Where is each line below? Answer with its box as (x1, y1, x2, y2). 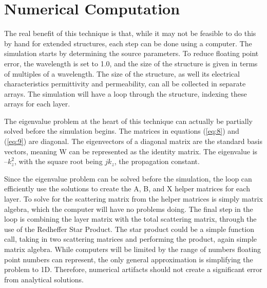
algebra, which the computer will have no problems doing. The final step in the (4, 203, 253, 214)
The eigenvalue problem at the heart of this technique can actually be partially (4, 115, 253, 126)
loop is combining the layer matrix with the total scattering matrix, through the (4, 213, 257, 224)
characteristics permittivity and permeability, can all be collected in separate (4, 78, 246, 89)
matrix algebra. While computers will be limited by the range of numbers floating (4, 244, 261, 254)
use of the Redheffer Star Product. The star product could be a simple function (4, 223, 254, 234)
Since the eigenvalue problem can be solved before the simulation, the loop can (4, 173, 252, 184)
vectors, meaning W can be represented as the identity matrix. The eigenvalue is (4, 146, 258, 156)
